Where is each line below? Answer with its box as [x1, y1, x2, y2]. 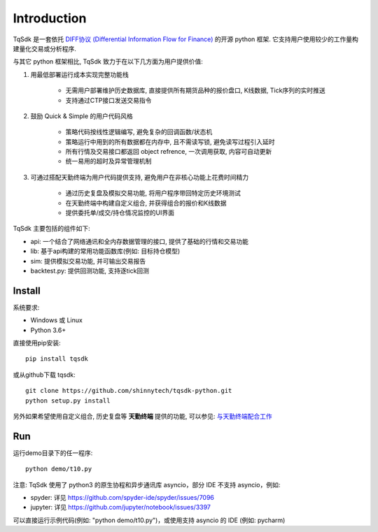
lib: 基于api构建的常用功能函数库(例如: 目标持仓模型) [30, 247, 181, 255]
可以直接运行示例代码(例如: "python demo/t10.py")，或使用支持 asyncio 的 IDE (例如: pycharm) [13, 516, 286, 524]
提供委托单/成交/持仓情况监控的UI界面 [65, 208, 175, 217]
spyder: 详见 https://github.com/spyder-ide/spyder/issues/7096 [30, 494, 215, 502]
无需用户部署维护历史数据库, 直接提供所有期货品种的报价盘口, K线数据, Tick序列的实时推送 [65, 86, 325, 94]
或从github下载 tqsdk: [13, 371, 76, 379]
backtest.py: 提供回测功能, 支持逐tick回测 [30, 266, 150, 275]
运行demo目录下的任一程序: [13, 448, 93, 457]
